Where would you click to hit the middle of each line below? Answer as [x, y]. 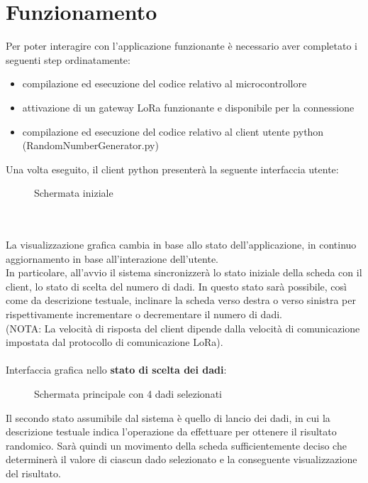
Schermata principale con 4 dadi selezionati [128, 394]
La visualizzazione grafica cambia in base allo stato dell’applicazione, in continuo [181, 245]
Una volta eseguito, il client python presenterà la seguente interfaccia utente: [172, 169]
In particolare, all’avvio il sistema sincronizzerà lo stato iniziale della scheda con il [184, 272]
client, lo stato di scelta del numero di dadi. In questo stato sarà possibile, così [176, 286]
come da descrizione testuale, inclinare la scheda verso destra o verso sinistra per [181, 300]
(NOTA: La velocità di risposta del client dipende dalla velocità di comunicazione [183, 328]
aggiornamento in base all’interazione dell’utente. [112, 258]
